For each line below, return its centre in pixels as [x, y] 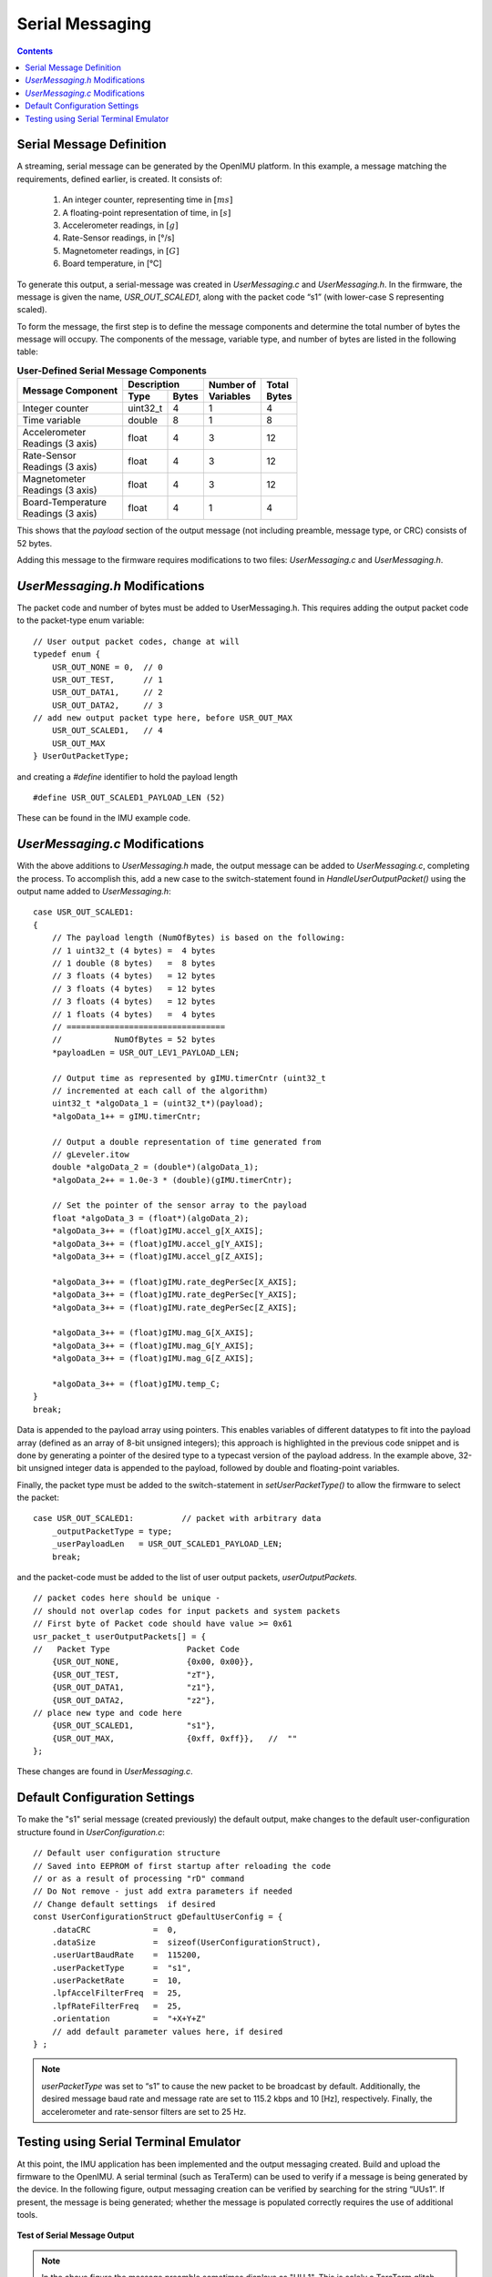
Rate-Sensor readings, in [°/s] [118, 238]
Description [154, 384]
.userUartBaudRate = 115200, [127, 1955]
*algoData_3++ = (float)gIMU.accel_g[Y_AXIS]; [158, 1244]
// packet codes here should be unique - [127, 1598]
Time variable [51, 421]
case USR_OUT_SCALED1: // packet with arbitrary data [177, 1518]
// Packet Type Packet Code [137, 1649]
